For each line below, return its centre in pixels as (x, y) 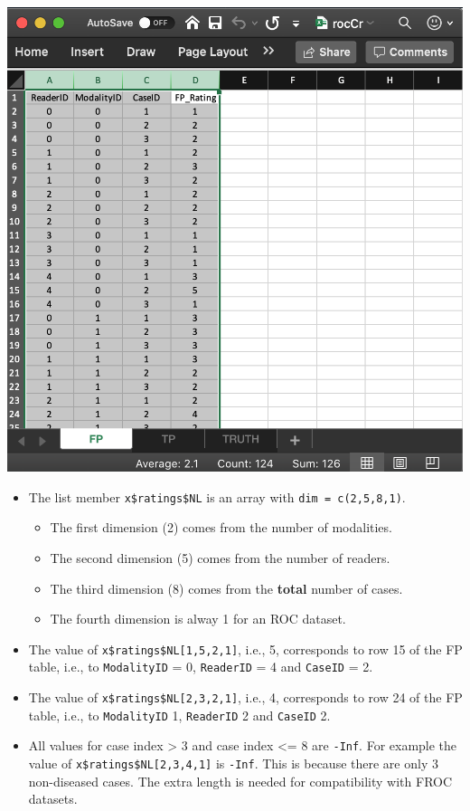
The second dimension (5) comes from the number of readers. (220, 557)
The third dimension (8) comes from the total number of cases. (226, 588)
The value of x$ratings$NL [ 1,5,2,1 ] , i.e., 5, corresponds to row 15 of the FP (245, 649)
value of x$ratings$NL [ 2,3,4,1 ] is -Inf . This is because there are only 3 (233, 763)
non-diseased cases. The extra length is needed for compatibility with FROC (240, 781)
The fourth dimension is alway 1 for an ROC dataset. (198, 619)
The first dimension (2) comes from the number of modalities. (221, 527)
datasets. (53, 799)
